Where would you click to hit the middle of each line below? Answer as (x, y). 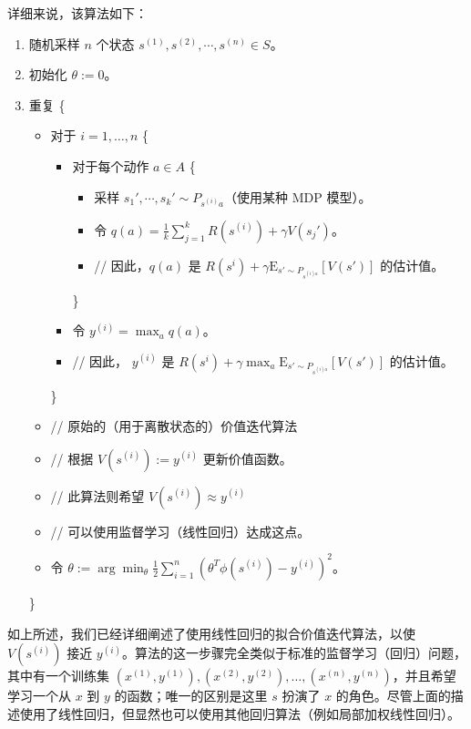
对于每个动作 (111, 165)
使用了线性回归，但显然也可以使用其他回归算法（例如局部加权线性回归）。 (240, 713)
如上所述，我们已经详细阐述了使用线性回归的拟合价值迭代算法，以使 (211, 633)
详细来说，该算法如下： (77, 13)
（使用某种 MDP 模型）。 (298, 196)
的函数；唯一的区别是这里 (191, 696)
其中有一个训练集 (58, 676)
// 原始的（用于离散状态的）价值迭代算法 (174, 426)
